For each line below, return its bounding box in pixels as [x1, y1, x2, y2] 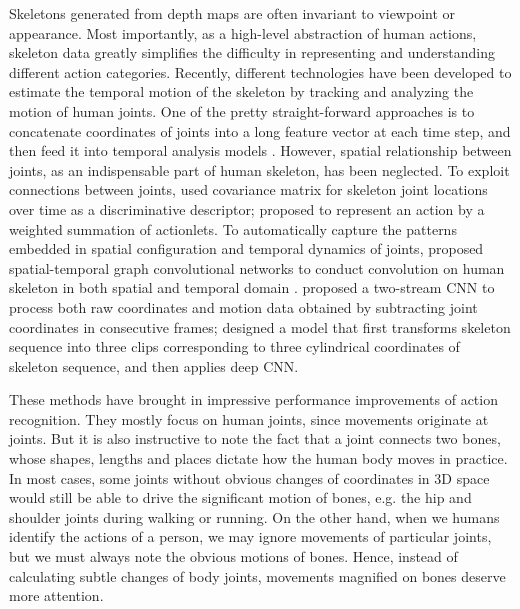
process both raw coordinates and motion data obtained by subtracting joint [9, 296, 478, 317]
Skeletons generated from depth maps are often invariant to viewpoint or [9, 3, 456, 23]
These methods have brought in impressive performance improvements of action [9, 389, 498, 410]
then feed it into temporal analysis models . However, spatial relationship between [9, 140, 512, 161]
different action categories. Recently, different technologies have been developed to [9, 61, 512, 82]
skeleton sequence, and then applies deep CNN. [9, 355, 299, 376]
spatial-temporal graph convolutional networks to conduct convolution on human [9, 257, 505, 278]
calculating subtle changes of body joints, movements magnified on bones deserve [9, 565, 506, 586]
